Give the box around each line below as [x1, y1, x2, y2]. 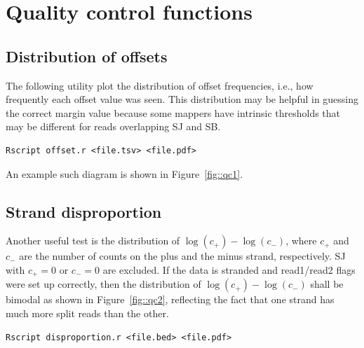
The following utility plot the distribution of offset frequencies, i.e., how [6, 78, 314, 92]
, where [285, 233, 317, 248]
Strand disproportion [6, 200, 162, 222]
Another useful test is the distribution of [6, 233, 180, 248]
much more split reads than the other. [6, 305, 169, 320]
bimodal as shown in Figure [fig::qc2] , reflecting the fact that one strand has [6, 292, 335, 307]
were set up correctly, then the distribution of [6, 277, 201, 291]
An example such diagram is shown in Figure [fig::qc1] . [6, 166, 243, 181]
